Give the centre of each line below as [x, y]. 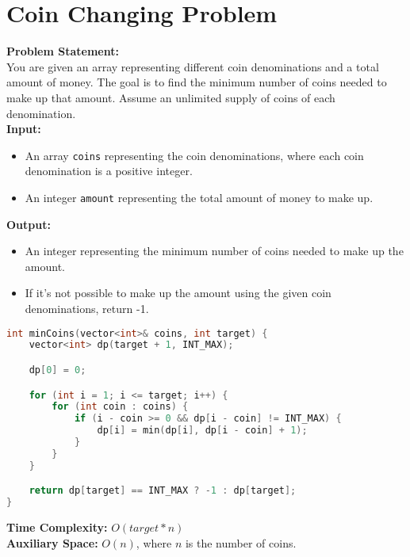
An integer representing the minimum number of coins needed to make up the [214, 251]
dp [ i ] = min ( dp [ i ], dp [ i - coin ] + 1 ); [202, 431]
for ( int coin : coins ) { [120, 407]
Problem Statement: [63, 51]
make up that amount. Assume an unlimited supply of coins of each [171, 97]
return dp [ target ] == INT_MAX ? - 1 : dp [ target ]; [163, 491]
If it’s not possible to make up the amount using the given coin [178, 293]
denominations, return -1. [87, 308]
